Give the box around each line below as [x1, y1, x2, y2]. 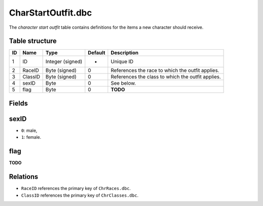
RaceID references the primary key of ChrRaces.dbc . [21, 186, 131, 191]
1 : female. [21, 134, 41, 140]
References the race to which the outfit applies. [110, 67, 219, 74]
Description [110, 49, 139, 56]
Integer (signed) [45, 58, 83, 65]
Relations [9, 173, 38, 181]
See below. [110, 80, 136, 87]
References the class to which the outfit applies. [110, 74, 221, 80]
